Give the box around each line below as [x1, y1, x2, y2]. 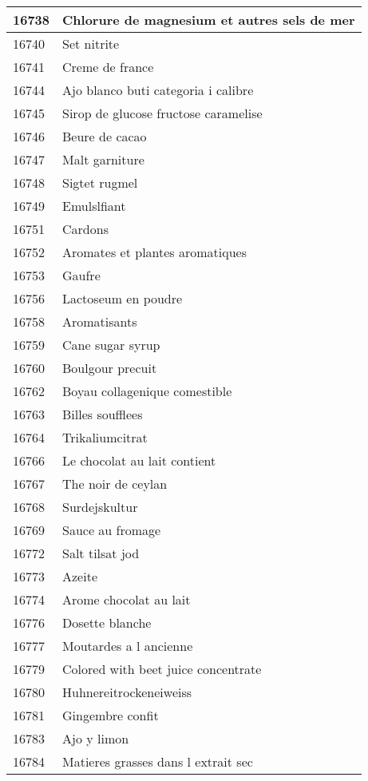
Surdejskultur [62, 498, 138, 516]
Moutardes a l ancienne [62, 636, 193, 655]
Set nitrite [62, 34, 120, 53]
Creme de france [62, 57, 154, 76]
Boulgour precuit [62, 359, 157, 377]
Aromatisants [62, 312, 137, 331]
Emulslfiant [62, 196, 126, 215]
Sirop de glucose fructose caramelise [62, 104, 263, 122]
